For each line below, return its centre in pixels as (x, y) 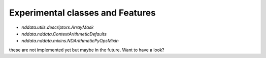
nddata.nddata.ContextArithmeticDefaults (64, 34)
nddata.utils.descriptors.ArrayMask (57, 27)
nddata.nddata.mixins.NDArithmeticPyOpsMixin (70, 41)
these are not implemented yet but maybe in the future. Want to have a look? (87, 50)
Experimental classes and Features (83, 13)
